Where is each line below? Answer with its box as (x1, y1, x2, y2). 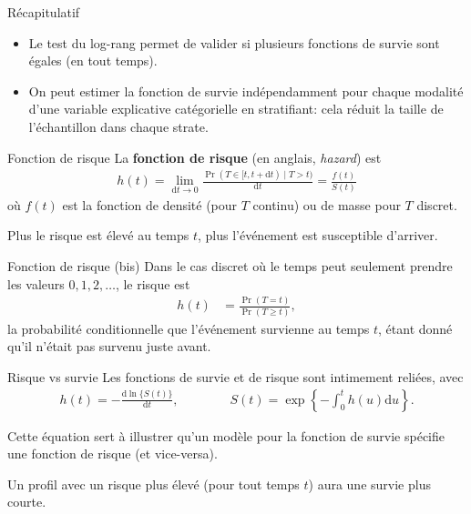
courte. (7, 492, 46, 511)
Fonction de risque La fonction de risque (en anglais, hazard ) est (7, 147, 382, 166)
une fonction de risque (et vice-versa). (7, 444, 218, 463)
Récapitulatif (7, 3, 80, 21)
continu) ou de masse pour (252, 195, 401, 214)
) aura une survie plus (308, 474, 431, 493)
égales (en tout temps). (28, 51, 158, 70)
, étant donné (378, 318, 453, 338)
